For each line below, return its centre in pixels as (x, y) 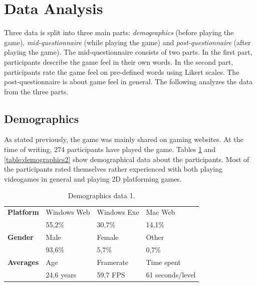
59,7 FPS (111, 274)
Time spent (163, 262)
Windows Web (68, 212)
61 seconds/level (171, 274)
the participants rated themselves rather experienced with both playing (113, 169)
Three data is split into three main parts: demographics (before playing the (119, 32)
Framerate (113, 262)
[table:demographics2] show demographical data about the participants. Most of (127, 159)
